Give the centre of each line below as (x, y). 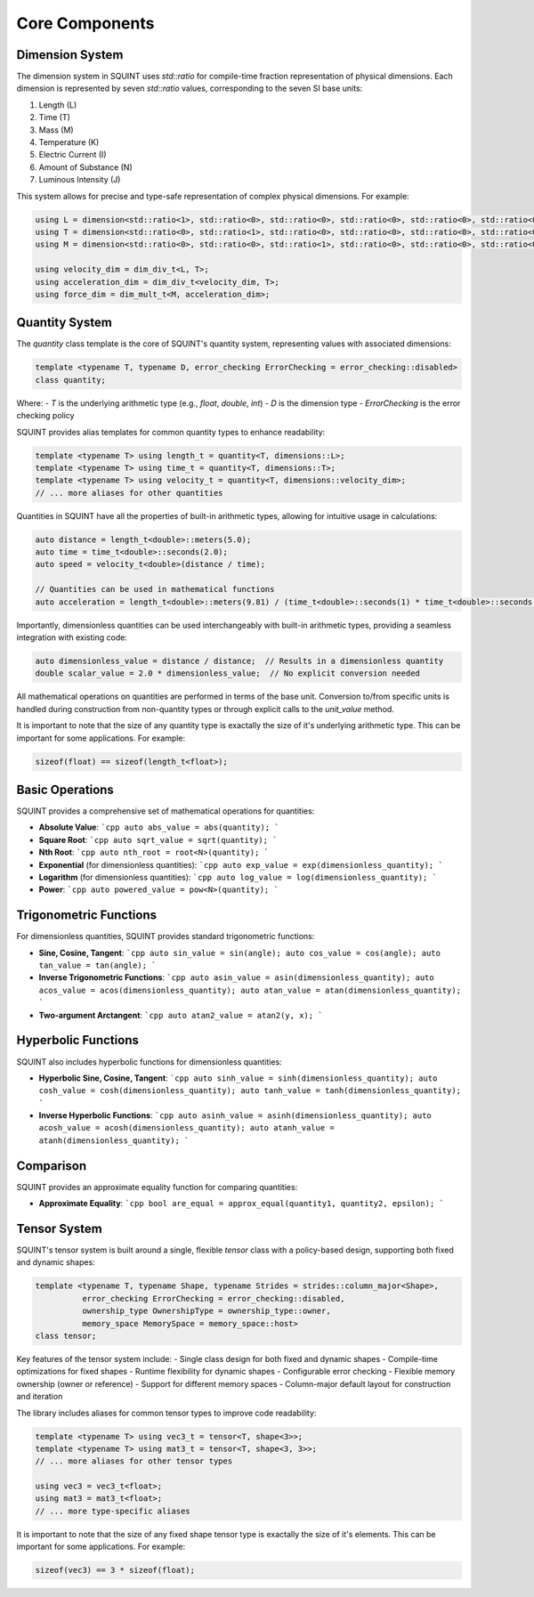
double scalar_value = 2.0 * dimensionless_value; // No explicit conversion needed (227, 673)
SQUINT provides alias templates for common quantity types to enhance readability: (171, 432)
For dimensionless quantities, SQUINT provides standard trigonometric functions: (166, 936)
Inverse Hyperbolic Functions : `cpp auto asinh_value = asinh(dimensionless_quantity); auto (235, 1115)
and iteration (40, 1397)
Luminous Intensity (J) (80, 180)
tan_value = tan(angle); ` (97, 965)
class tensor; (66, 1336)
